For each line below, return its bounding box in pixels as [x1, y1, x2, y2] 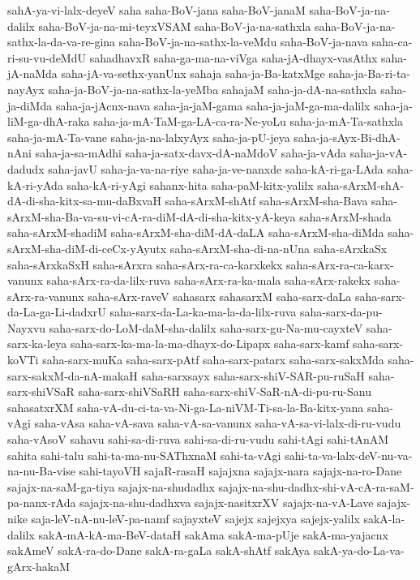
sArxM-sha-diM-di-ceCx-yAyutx [7, 239, 167, 256]
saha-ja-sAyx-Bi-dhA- [294, 128, 401, 145]
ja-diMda [7, 97, 53, 114]
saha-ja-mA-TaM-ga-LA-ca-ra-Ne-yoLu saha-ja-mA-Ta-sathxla [93, 113, 403, 130]
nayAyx [7, 80, 45, 97]
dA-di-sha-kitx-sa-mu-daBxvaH [7, 192, 162, 209]
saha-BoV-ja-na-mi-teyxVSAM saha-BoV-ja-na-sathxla [38, 17, 311, 34]
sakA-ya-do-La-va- [313, 542, 405, 559]
